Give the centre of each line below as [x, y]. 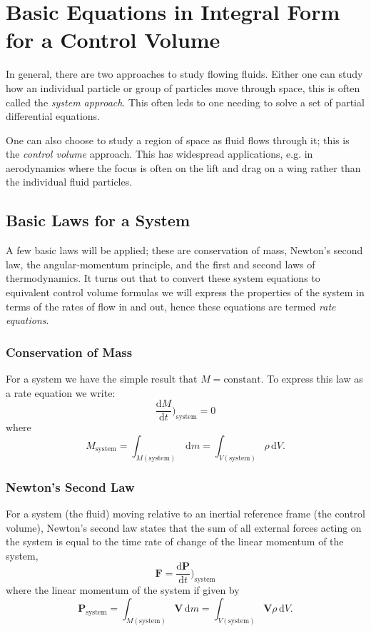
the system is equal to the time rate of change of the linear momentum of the [175, 541]
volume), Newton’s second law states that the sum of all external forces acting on [184, 527]
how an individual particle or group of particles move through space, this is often [183, 87]
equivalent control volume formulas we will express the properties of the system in [185, 292]
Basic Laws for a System [98, 220]
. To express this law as [312, 379]
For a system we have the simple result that [102, 379]
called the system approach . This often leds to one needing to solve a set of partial [185, 102]
